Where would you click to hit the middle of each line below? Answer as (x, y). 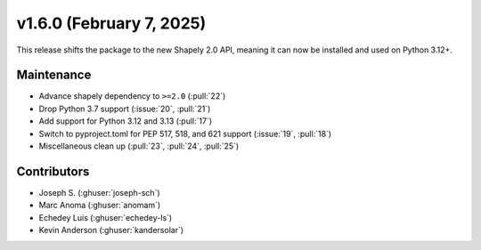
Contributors (53, 171)
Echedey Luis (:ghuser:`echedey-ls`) (106, 217)
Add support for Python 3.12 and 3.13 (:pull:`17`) (126, 121)
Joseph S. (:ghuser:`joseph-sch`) (99, 192)
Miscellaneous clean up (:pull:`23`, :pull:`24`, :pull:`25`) (139, 146)
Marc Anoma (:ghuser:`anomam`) (100, 206)
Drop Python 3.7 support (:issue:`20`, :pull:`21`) (125, 109)
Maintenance (54, 75)
